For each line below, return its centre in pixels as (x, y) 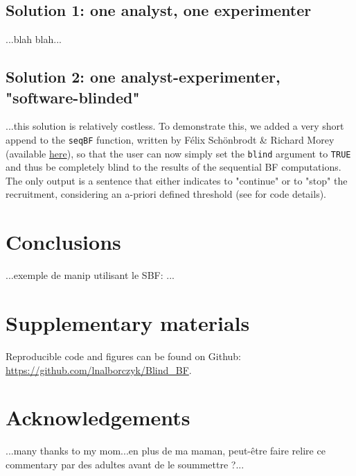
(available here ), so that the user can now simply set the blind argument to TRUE (178, 153)
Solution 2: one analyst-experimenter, (143, 77)
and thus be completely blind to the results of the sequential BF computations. (173, 167)
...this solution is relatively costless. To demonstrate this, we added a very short (175, 126)
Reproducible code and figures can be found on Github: (124, 356)
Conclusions (63, 242)
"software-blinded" (73, 97)
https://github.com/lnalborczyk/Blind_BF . (99, 369)
